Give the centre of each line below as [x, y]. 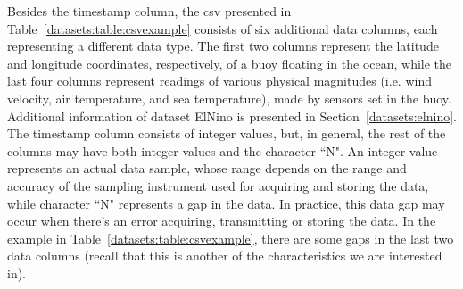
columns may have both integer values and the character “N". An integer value [223, 150]
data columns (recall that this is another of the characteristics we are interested [225, 256]
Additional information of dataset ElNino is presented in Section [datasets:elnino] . [232, 116]
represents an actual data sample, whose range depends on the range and [207, 168]
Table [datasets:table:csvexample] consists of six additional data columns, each [223, 28]
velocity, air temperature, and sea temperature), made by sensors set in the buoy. [229, 98]
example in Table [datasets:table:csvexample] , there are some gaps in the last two [231, 238]
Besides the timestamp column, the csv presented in [149, 11]
